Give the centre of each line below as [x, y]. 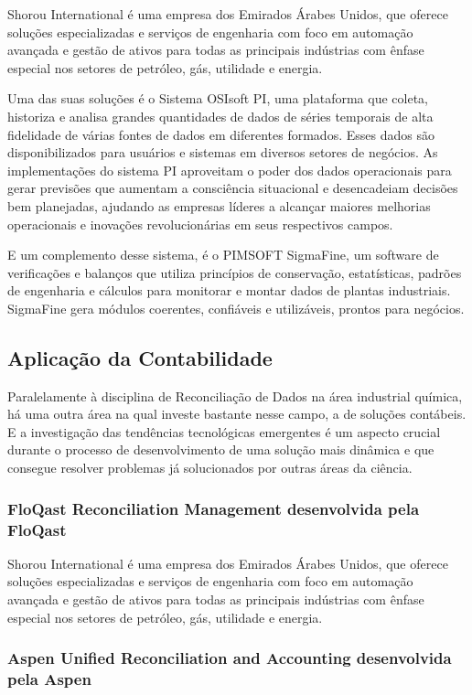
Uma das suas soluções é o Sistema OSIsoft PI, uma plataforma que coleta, [218, 98]
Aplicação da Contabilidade [140, 357]
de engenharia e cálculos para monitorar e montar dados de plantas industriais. [229, 290]
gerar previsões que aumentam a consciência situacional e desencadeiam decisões [233, 188]
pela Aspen [49, 679]
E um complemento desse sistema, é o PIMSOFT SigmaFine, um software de [223, 255]
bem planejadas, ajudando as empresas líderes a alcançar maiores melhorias [219, 205]
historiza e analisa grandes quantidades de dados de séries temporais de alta [220, 116]
